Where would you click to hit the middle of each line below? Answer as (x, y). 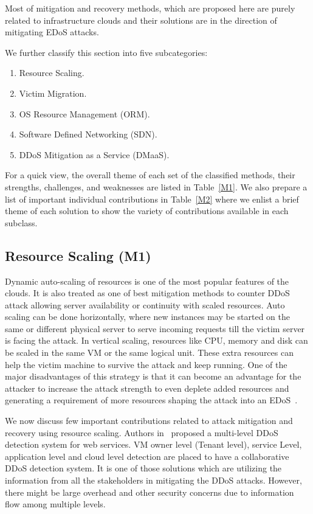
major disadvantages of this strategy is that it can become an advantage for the (153, 376)
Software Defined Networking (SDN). (88, 134)
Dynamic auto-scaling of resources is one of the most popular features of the (147, 281)
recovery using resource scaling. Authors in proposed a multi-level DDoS (142, 432)
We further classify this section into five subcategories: (106, 52)
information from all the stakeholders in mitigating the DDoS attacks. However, (153, 480)
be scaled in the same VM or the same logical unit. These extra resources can (149, 353)
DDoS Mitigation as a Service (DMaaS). (94, 154)
